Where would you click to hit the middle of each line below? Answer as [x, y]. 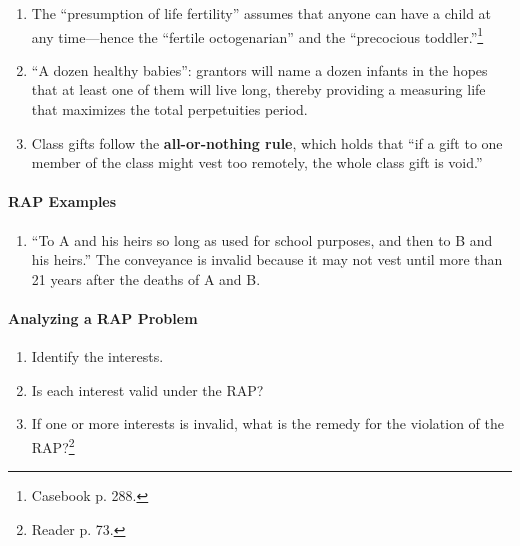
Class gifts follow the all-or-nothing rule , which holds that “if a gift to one [267, 142]
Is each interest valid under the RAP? [147, 389]
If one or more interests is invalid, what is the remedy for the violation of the [268, 423]
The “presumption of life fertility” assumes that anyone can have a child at [261, 13]
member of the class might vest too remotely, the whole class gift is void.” [257, 162]
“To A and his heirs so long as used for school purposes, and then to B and [262, 239]
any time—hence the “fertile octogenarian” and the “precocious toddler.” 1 [257, 35]
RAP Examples [62, 201]
